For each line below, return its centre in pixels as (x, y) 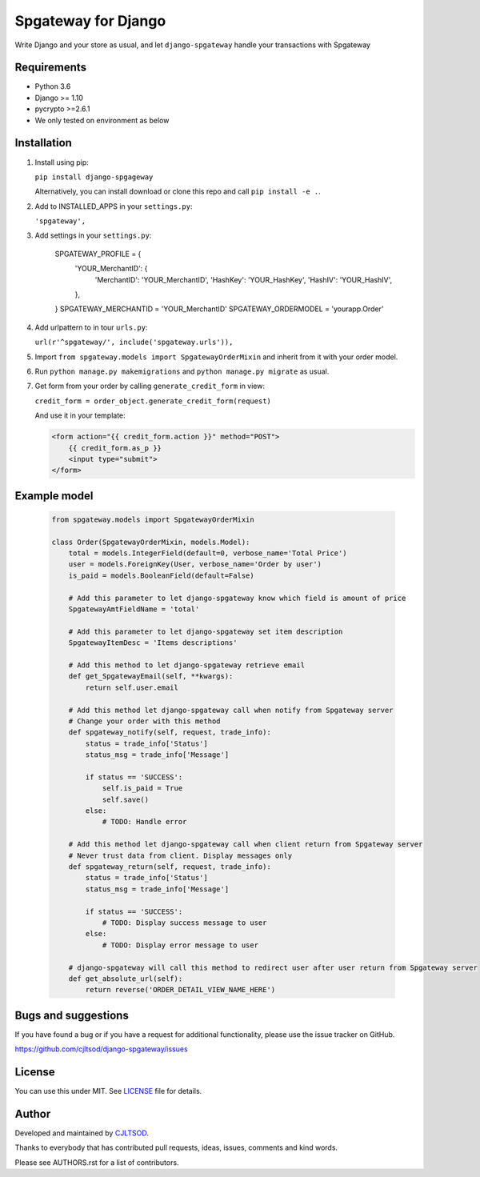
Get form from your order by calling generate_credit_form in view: (150, 386)
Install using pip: (62, 162)
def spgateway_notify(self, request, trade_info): (170, 733)
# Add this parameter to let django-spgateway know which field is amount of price (237, 598)
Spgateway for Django (90, 21)
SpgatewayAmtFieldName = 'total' (134, 609)
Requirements (51, 68)
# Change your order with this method (144, 721)
